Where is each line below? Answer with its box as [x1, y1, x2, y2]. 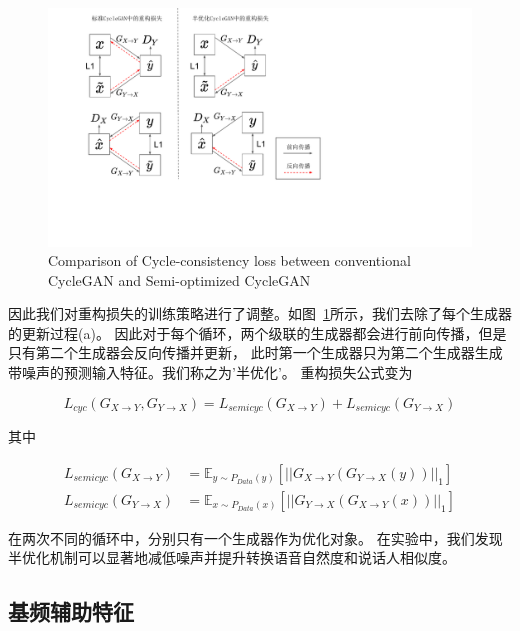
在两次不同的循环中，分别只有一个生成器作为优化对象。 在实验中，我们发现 [8, 527, 503, 548]
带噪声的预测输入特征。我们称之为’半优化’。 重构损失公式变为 [8, 362, 413, 383]
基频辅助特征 [8, 596, 134, 627]
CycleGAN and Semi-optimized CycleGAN [48, 269, 311, 290]
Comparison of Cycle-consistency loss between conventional [48, 250, 411, 271]
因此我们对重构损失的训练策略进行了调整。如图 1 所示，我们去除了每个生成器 [8, 303, 512, 324]
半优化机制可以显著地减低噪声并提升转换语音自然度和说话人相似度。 [8, 547, 456, 568]
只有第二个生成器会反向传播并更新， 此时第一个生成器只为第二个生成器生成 [8, 342, 503, 363]
